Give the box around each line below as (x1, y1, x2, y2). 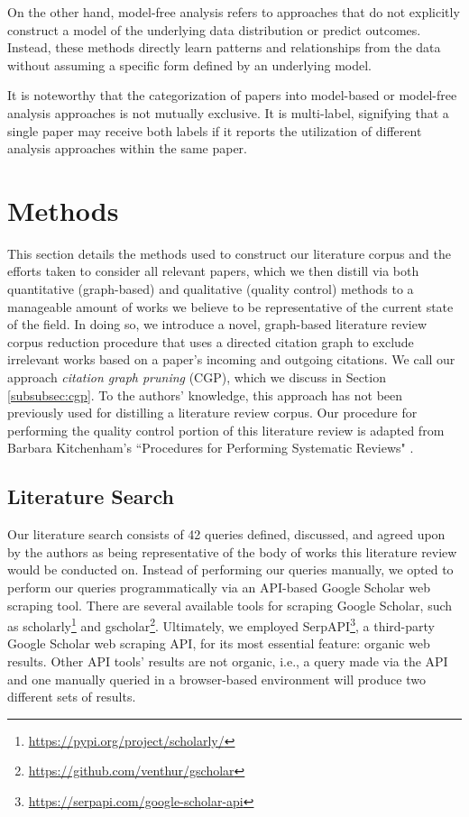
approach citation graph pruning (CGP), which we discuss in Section (7, 368, 386, 387)
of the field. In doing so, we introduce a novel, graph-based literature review (7, 315, 428, 334)
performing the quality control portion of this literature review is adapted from (7, 420, 445, 439)
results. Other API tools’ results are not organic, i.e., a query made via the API (7, 652, 448, 671)
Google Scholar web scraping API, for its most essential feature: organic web (7, 634, 430, 653)
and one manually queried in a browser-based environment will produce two (7, 669, 426, 688)
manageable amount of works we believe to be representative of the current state (7, 297, 454, 316)
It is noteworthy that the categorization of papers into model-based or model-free (7, 86, 457, 105)
